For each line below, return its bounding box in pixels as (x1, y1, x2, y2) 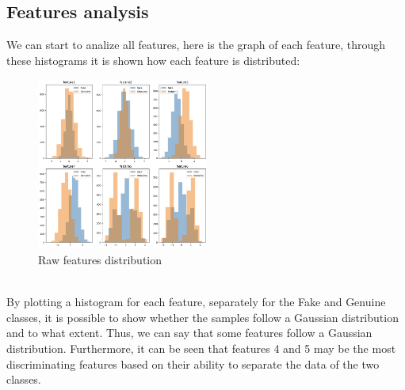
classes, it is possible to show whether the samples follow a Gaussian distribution (6, 309, 399, 325)
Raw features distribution (38, 252, 162, 267)
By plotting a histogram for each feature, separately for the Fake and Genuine (6, 293, 386, 310)
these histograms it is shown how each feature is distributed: (6, 51, 300, 68)
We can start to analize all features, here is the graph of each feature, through (6, 36, 386, 53)
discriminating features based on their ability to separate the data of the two (6, 355, 380, 372)
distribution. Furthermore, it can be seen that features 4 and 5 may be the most (6, 339, 396, 356)
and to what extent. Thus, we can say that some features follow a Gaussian (6, 324, 373, 341)
